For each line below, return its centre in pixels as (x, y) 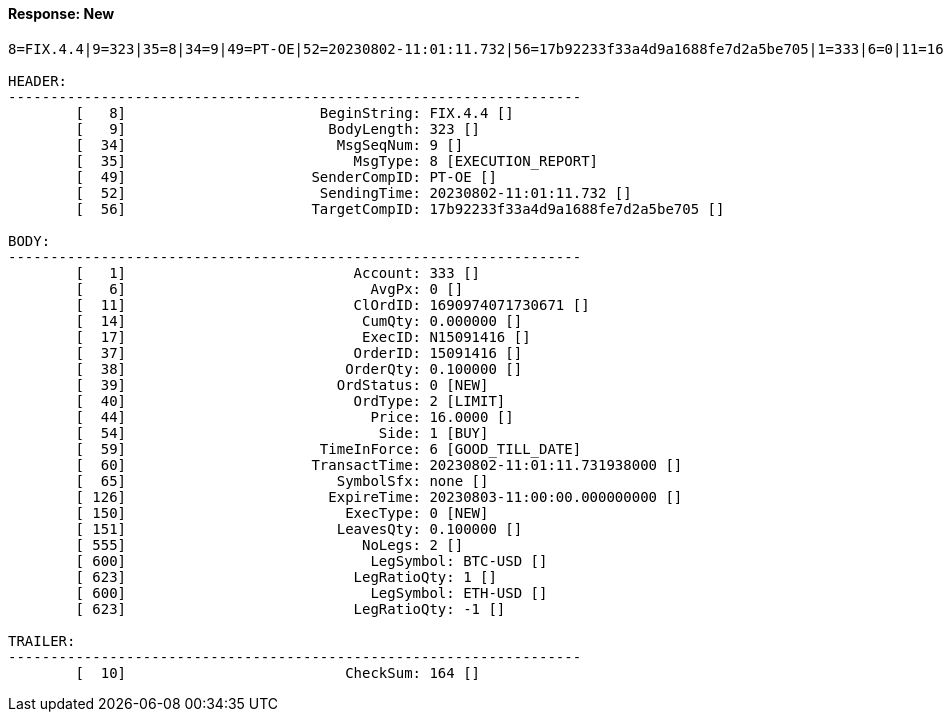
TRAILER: (42, 640)
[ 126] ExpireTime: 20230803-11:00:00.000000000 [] (379, 496)
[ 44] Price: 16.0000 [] (294, 416)
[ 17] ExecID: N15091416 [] (303, 336)
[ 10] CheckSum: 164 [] (278, 672)
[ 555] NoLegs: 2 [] (269, 544)
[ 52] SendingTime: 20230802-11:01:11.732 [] (353, 192)
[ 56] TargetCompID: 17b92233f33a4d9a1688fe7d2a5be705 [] (400, 208)
